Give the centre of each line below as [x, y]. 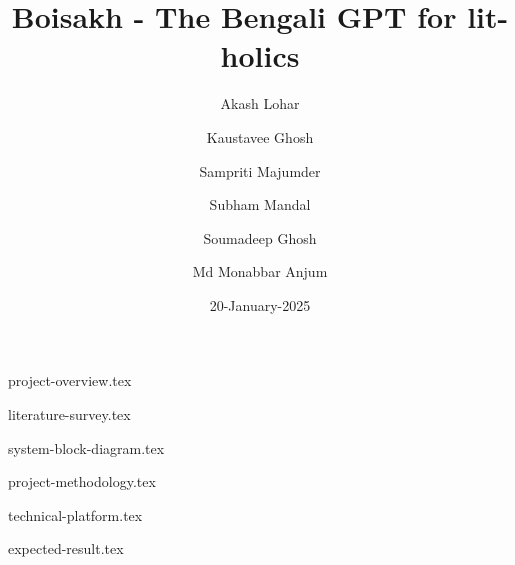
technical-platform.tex [75, 514]
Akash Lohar [260, 103]
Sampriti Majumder [260, 170]
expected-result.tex [66, 548]
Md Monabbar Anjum [260, 271]
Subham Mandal [260, 204]
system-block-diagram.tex [86, 447]
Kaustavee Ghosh [260, 136]
